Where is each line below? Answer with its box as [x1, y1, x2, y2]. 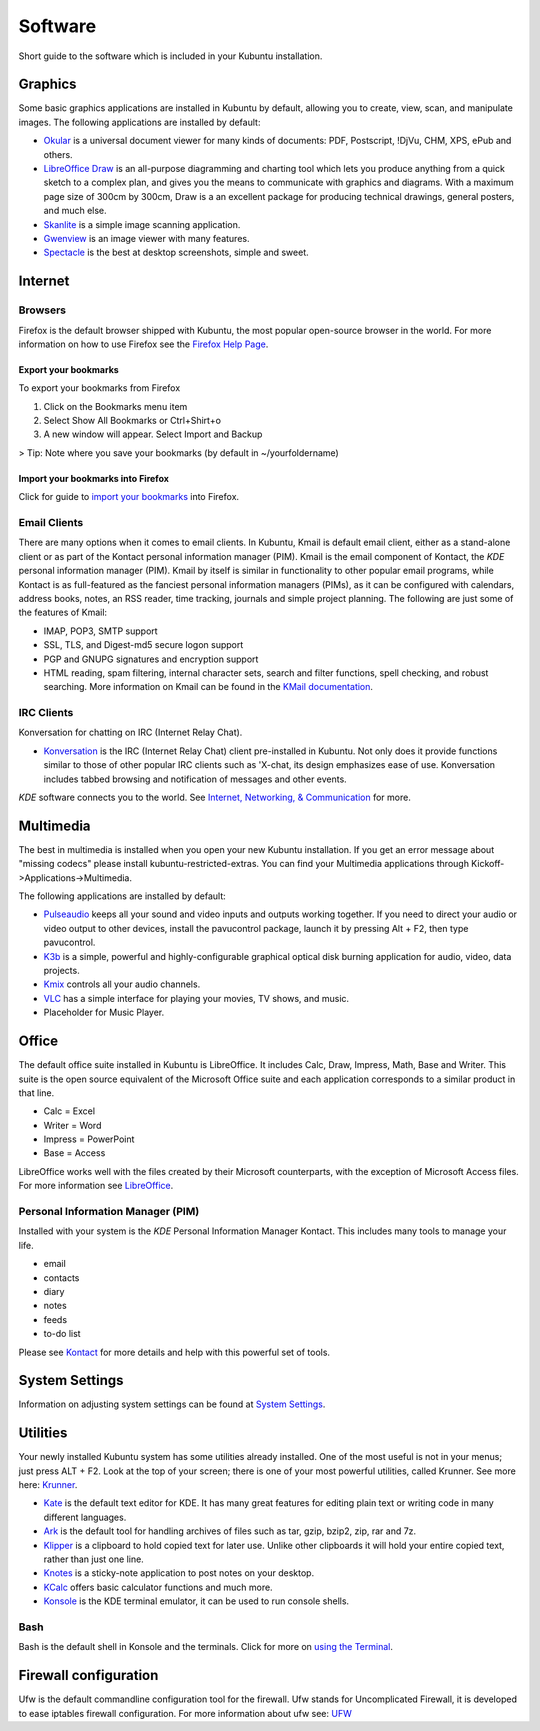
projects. [43, 965, 80, 977]
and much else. [43, 205, 107, 217]
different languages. [43, 1511, 127, 1523]
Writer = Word [43, 1119, 102, 1131]
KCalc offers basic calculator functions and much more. [43, 1581, 274, 1593]
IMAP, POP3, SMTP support [43, 625, 159, 637]
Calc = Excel [43, 1105, 95, 1117]
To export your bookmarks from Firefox [18, 382, 181, 394]
